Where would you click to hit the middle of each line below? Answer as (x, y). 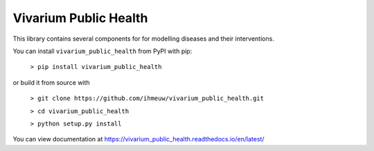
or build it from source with (51, 82)
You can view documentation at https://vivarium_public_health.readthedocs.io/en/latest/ (139, 139)
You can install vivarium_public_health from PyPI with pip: (103, 51)
